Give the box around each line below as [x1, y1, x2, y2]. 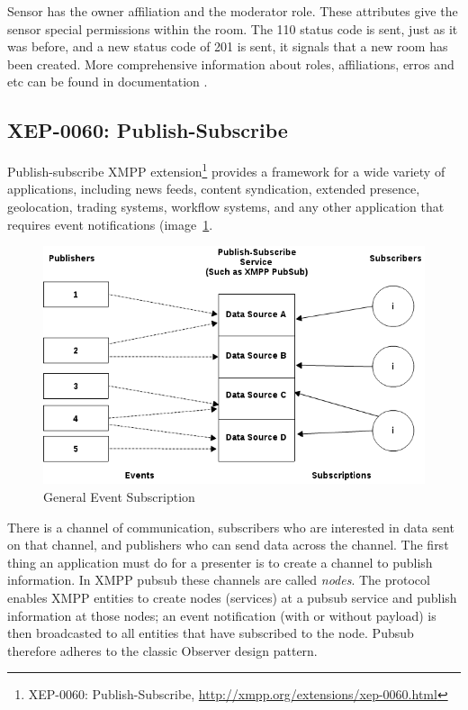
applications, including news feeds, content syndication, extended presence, [7, 179, 420, 198]
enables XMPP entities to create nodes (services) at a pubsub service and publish [7, 587, 457, 606]
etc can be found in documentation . [7, 72, 208, 91]
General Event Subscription [43, 487, 195, 506]
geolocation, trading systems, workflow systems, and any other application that [7, 197, 445, 216]
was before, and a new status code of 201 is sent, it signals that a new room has [7, 37, 448, 56]
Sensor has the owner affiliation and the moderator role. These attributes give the [7, 2, 458, 20]
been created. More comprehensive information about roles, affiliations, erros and [7, 54, 454, 73]
